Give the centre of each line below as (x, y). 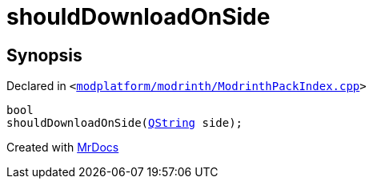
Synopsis (44, 55)
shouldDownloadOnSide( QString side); (125, 123)
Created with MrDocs (63, 148)
